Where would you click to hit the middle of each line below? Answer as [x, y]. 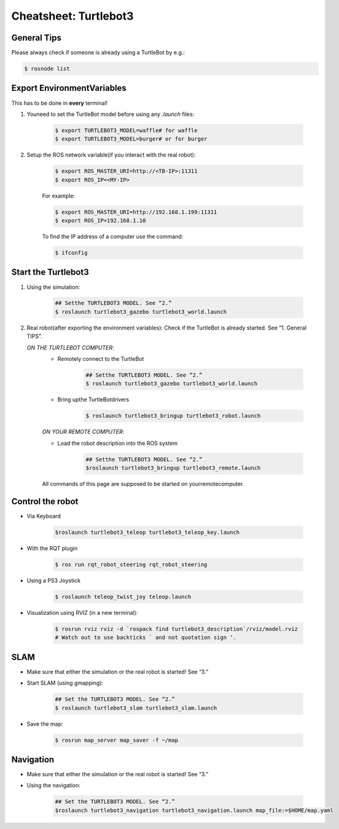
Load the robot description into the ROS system [118, 443]
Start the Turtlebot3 [50, 272]
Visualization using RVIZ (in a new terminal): [82, 612]
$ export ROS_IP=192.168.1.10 [100, 221]
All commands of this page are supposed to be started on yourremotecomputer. [143, 484]
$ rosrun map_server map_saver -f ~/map [116, 740]
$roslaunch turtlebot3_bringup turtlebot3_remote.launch [173, 468]
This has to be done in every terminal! [60, 103]
